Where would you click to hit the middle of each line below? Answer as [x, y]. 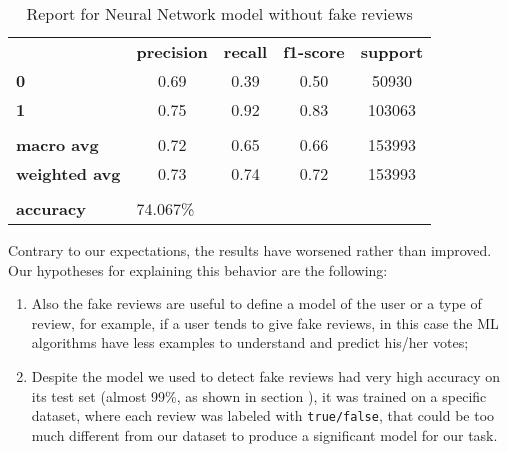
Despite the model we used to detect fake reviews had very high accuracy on [266, 375]
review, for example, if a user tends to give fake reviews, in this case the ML [265, 322]
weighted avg [68, 173]
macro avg [57, 144]
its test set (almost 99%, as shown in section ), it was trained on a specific [259, 395]
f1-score [314, 51]
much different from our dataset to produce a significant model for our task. [264, 434]
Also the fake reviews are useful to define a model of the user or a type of [256, 303]
